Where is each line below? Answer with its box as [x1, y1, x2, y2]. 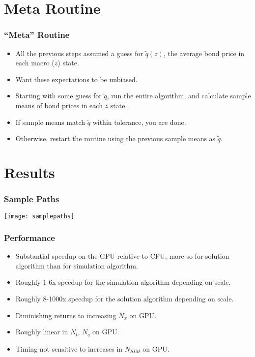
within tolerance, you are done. [92, 117, 186, 127]
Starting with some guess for [15, 90, 102, 101]
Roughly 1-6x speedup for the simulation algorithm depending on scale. [15, 277, 231, 287]
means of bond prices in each [15, 100, 103, 110]
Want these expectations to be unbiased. [15, 74, 138, 84]
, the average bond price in [163, 48, 245, 58]
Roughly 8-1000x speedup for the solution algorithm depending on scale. [15, 294, 234, 303]
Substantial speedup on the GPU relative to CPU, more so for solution [15, 251, 229, 261]
